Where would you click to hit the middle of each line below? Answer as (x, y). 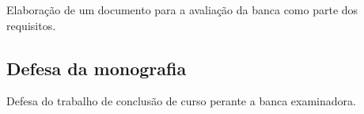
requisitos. (31, 25)
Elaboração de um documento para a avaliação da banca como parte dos (182, 9)
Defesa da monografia (97, 68)
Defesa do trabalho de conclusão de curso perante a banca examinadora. (181, 101)
